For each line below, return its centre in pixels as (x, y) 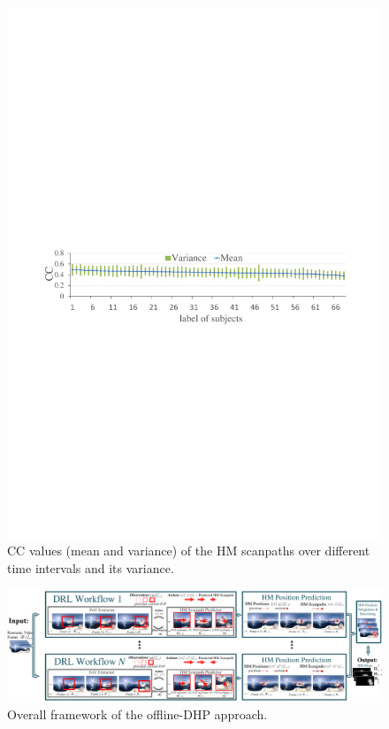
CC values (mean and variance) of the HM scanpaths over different (189, 551)
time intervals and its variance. (91, 567)
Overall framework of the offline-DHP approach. (137, 714)
